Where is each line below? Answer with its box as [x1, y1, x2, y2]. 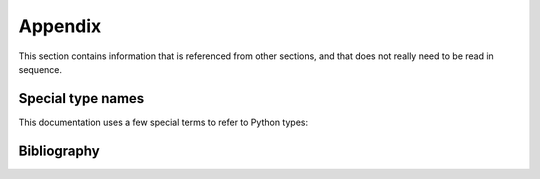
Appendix [18, 15, 102, 37]
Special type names [18, 90, 145, 107]
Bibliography [18, 142, 100, 159]
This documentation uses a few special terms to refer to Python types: [18, 116, 309, 128]
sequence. [18, 63, 63, 75]
